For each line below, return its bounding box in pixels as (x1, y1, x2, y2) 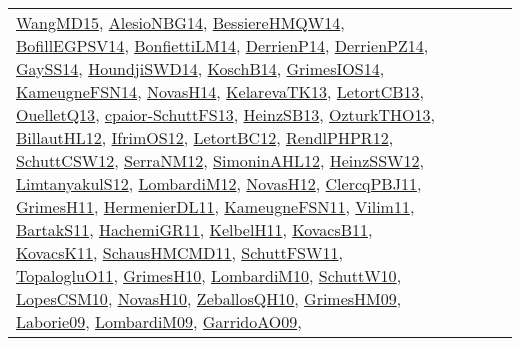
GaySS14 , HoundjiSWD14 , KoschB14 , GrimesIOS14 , (16, 57, 385, 80)
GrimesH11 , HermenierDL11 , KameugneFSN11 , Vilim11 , (16, 195, 415, 218)
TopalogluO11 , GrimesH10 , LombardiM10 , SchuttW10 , (16, 264, 402, 287)
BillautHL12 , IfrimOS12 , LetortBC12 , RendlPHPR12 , (16, 126, 394, 149)
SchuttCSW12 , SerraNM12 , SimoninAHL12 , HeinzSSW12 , (16, 149, 424, 172)
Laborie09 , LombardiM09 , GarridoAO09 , (16, 310, 302, 333)
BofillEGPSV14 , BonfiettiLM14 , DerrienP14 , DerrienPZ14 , (16, 34, 429, 57)
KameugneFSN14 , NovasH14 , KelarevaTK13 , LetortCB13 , (16, 80, 424, 103)
